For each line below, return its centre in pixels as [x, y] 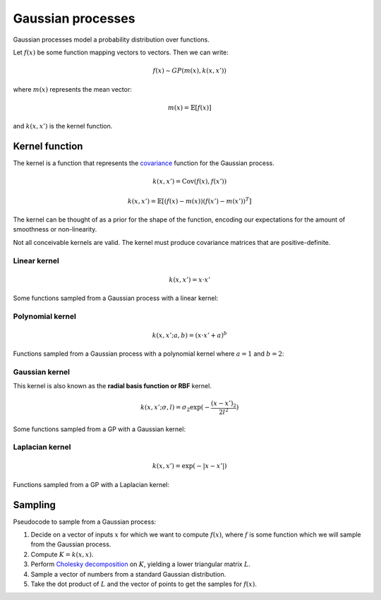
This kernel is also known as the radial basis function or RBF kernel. [112, 386]
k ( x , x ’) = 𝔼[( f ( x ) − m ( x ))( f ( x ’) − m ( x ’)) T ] [189, 200]
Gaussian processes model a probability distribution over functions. [111, 40]
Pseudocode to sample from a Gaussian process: [85, 522]
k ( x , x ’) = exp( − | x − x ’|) [189, 466]
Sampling [35, 505]
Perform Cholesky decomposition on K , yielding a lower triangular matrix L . [140, 564]
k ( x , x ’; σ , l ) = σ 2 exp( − [175, 408]
